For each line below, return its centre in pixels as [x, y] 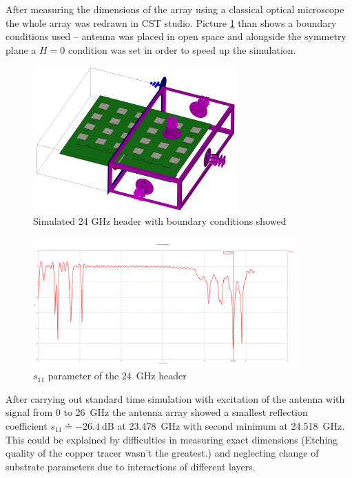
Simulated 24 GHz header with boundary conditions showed [160, 221]
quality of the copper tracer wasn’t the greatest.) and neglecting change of [162, 453]
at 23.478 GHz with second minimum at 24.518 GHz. [231, 425]
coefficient [27, 425]
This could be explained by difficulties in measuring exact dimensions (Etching [172, 439]
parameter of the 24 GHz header [117, 376]
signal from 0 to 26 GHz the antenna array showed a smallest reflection [157, 412]
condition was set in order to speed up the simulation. [182, 49]
